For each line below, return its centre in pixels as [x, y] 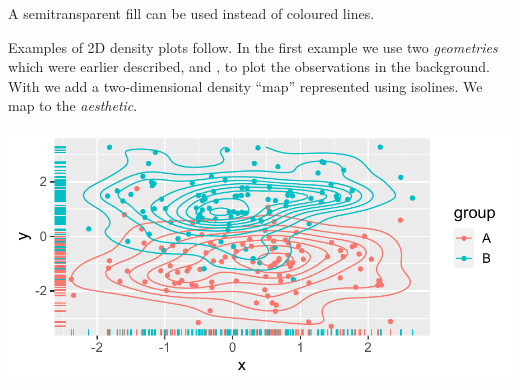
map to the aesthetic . [73, 105]
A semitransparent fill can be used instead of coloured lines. [191, 13]
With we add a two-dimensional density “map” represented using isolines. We [245, 85]
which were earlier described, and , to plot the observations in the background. [249, 66]
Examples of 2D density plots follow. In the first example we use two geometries [253, 46]
